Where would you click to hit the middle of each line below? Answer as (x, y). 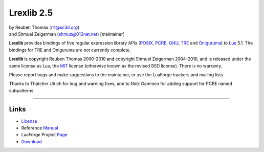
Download (32, 141)
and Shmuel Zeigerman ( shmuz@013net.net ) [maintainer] (67, 34)
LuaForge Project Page (44, 135)
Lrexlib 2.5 (31, 13)
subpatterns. (22, 90)
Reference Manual (40, 128)
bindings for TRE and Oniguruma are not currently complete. (70, 50)
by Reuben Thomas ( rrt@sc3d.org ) (44, 27)
